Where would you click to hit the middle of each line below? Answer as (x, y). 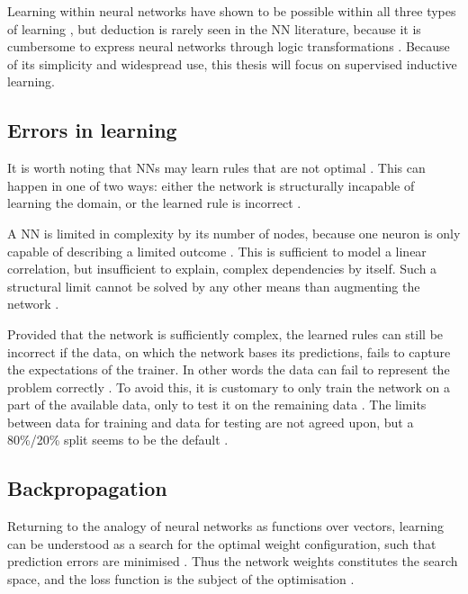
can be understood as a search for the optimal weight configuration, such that (222, 543)
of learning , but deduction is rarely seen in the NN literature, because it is (214, 28)
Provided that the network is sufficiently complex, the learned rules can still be (225, 333)
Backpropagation (87, 488)
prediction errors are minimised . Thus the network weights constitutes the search (233, 561)
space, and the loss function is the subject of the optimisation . (181, 579)
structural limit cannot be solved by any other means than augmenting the (214, 286)
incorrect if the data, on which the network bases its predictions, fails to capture (229, 351)
